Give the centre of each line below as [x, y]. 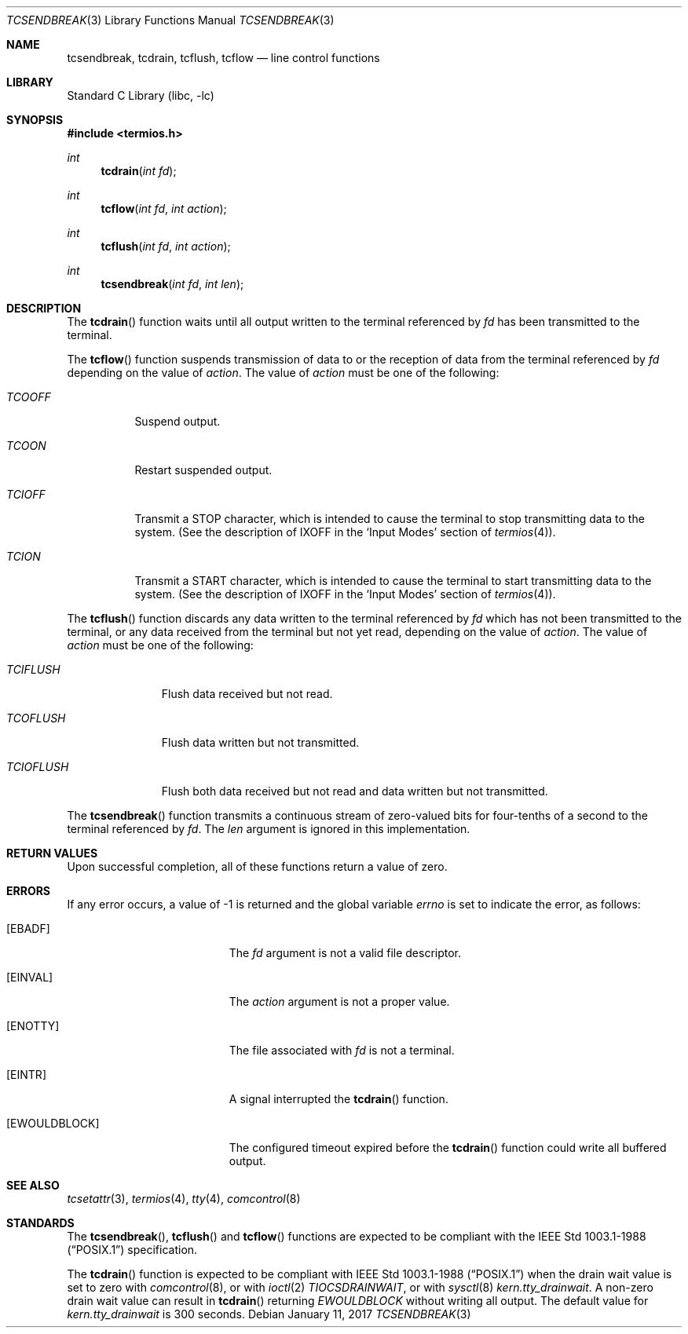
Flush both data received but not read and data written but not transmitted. [355, 791]
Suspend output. [177, 421]
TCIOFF [26, 494]
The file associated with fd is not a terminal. [342, 1050]
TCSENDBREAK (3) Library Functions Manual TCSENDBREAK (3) [170, 20]
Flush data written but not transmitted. [260, 742]
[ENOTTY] [33, 1026]
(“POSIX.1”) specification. [132, 1250]
